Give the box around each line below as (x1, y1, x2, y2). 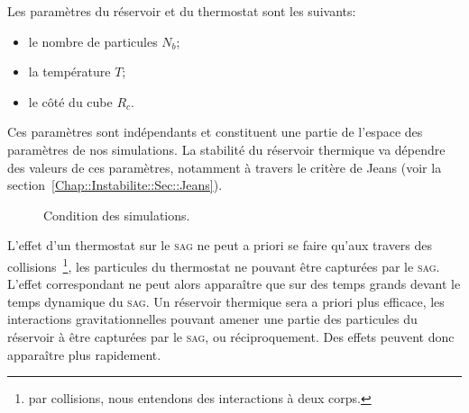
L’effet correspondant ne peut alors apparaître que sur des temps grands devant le (7, 274, 461, 293)
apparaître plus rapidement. (7, 345, 161, 364)
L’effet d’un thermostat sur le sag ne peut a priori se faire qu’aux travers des (7, 236, 433, 255)
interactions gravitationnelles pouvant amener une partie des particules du (7, 310, 418, 328)
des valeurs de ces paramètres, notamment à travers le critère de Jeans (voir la (7, 157, 442, 176)
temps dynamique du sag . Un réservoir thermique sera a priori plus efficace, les (7, 292, 445, 310)
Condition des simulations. (43, 205, 190, 224)
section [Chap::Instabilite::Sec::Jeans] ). (7, 175, 223, 194)
